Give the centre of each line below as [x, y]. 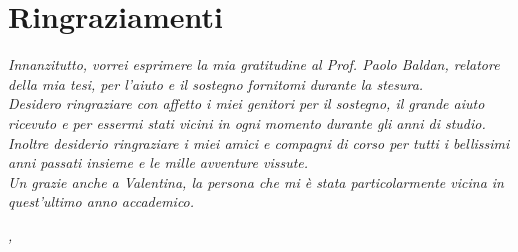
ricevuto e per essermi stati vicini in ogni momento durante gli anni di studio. [247, 122]
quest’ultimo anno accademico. [101, 201]
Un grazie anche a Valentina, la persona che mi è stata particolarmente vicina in [256, 181]
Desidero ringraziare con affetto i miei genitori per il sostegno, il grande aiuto [246, 103]
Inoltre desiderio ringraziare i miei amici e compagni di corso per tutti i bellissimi [259, 142]
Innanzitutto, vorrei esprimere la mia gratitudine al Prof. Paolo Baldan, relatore [254, 64]
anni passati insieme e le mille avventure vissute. [158, 162]
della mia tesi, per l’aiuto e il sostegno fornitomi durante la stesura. [216, 83]
